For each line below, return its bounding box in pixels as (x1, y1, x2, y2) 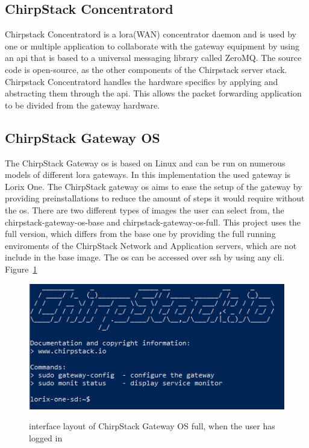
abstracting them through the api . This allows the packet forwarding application (5, 87, 302, 99)
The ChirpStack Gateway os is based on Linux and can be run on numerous (5, 156, 286, 169)
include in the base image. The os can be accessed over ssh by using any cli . (5, 251, 285, 263)
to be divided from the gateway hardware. (5, 98, 160, 111)
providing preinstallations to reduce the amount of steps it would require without (5, 192, 305, 204)
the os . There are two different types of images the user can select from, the (5, 203, 284, 216)
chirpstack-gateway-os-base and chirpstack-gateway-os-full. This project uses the (5, 215, 301, 228)
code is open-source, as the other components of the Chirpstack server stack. (5, 63, 287, 75)
